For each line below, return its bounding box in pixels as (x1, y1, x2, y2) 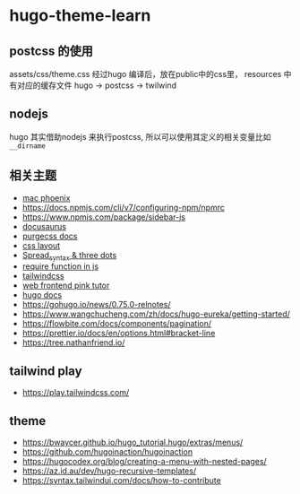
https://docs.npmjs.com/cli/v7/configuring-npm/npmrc (21, 202, 226, 212)
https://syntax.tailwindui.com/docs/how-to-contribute (21, 475, 221, 486)
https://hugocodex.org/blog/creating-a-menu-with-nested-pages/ (21, 456, 267, 467)
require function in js (21, 261, 99, 272)
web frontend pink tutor (21, 280, 110, 291)
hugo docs (21, 290, 63, 300)
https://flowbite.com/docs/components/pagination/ (21, 318, 212, 329)
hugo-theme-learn (9, 5, 151, 26)
